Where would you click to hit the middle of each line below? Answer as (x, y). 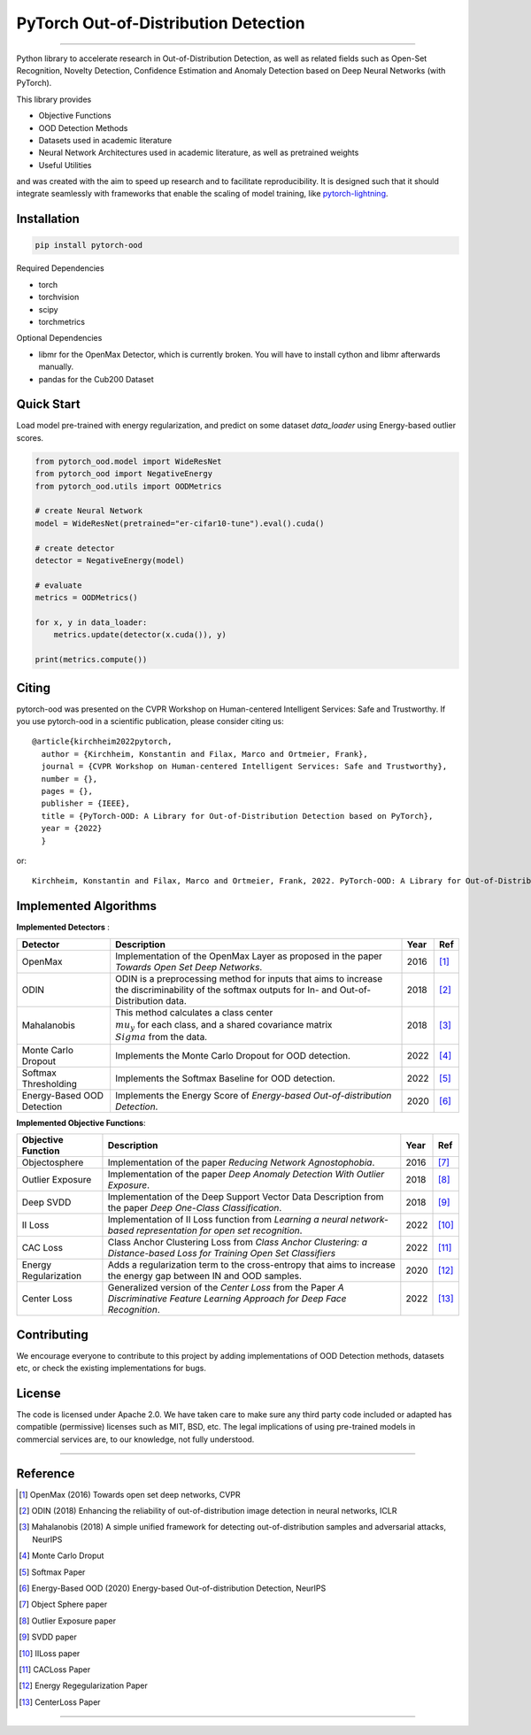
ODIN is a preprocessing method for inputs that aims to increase (249, 978)
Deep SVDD (46, 1202)
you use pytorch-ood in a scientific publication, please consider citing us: (150, 721)
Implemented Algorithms (87, 906)
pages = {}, (67, 791)
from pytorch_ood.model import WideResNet (128, 461)
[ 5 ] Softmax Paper (52, 1572)
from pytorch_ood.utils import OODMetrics (128, 486)
